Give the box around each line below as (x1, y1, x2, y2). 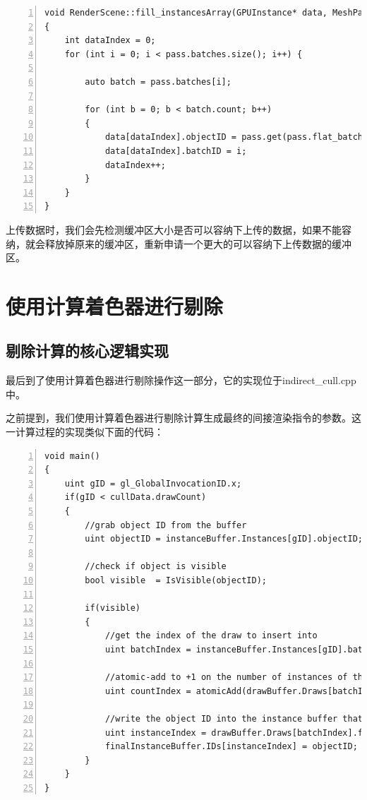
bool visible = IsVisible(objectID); (85, 575, 267, 585)
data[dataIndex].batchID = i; (104, 145, 247, 156)
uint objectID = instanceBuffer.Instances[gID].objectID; (85, 534, 363, 544)
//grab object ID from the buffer (85, 520, 247, 530)
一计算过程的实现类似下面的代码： (6, 424, 164, 439)
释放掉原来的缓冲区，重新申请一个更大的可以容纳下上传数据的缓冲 (44, 236, 351, 251)
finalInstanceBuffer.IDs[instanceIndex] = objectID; (104, 741, 358, 752)
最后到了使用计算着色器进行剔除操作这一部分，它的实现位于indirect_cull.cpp (6, 373, 356, 388)
